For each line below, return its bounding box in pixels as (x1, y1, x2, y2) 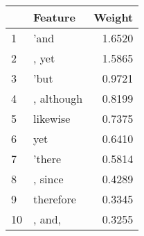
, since (33, 171, 64, 187)
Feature (33, 9, 75, 25)
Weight (93, 9, 134, 25)
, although (33, 90, 83, 106)
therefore (33, 191, 76, 207)
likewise (33, 110, 71, 126)
